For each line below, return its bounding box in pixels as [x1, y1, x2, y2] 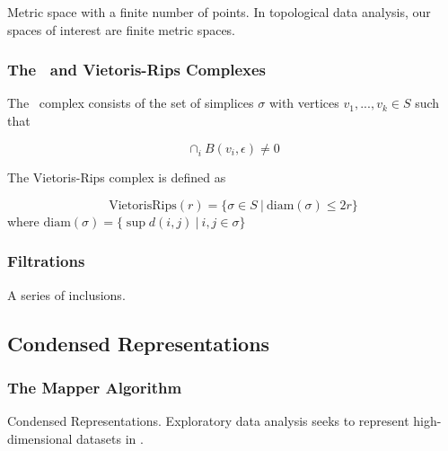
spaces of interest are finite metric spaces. [7, 20, 236, 39]
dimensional [7, 429, 73, 447]
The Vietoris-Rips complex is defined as [7, 168, 226, 187]
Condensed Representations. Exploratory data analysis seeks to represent [7, 411, 409, 430]
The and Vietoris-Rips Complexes [7, 58, 267, 81]
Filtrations [7, 250, 85, 272]
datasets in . [76, 429, 144, 447]
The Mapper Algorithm [7, 376, 182, 399]
